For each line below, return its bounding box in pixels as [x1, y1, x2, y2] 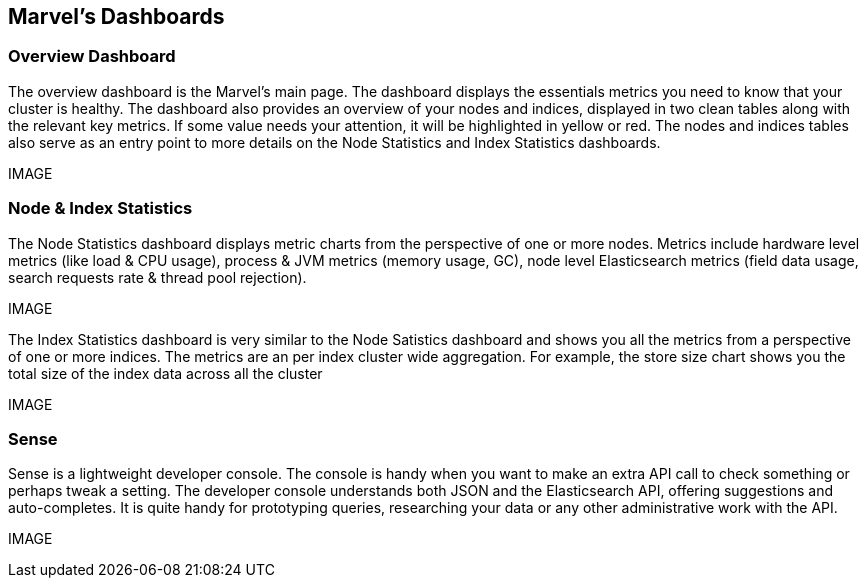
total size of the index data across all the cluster [8, 364, 323, 382]
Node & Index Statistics [8, 198, 193, 219]
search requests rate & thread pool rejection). [8, 268, 307, 286]
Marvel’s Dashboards [8, 4, 225, 29]
